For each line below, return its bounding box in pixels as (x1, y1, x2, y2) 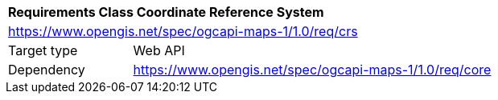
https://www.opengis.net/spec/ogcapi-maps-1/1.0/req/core (133, 62, 492, 78)
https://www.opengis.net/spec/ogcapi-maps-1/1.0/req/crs (8, 23, 358, 39)
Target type (8, 42, 78, 58)
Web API (133, 42, 185, 58)
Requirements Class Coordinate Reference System (8, 4, 324, 20)
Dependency (8, 62, 85, 78)
